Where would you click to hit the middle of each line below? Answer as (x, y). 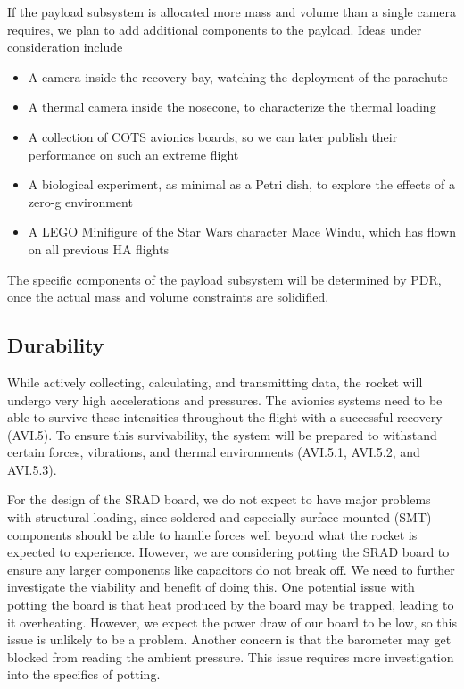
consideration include (65, 47)
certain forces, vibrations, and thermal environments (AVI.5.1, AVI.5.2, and (214, 452)
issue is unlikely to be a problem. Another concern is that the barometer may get (229, 639)
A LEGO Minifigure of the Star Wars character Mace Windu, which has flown (242, 232)
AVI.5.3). (32, 469)
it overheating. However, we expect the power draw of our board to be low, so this (232, 622)
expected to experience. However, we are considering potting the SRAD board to (228, 552)
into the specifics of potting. (84, 674)
